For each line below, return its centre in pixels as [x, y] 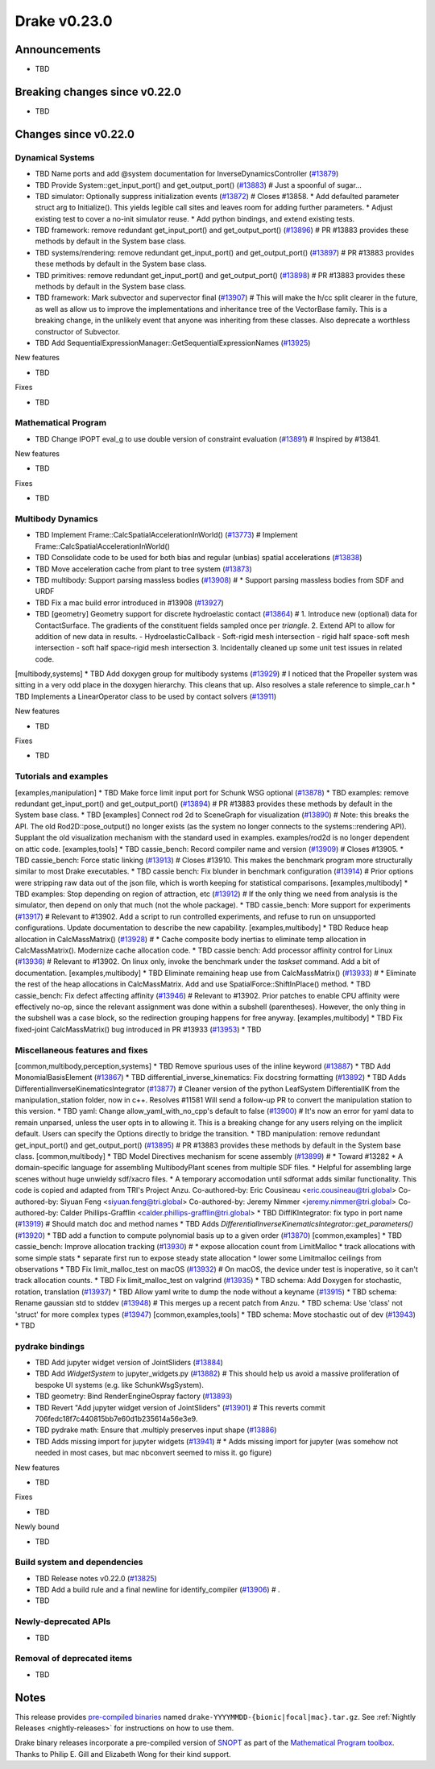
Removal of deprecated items [74, 1659]
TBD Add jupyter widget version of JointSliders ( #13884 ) [129, 1363]
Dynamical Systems [55, 157]
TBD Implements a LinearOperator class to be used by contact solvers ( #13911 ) [146, 696]
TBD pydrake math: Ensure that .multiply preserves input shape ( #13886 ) [156, 1430]
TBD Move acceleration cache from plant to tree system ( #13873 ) [144, 569]
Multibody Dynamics [56, 519]
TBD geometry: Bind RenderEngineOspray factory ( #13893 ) [134, 1396]
